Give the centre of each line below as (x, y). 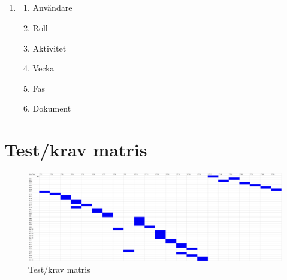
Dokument (52, 108)
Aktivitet (49, 48)
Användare (52, 7)
